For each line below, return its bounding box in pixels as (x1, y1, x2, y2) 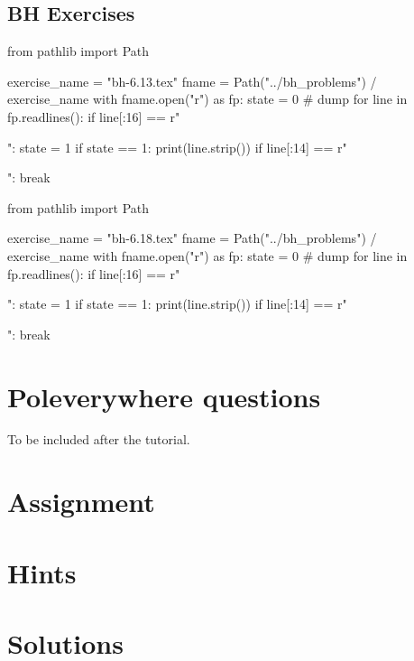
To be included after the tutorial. (7, 430, 190, 449)
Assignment (7, 483, 155, 520)
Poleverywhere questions (7, 377, 321, 414)
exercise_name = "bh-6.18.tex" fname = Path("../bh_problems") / (7, 228, 377, 247)
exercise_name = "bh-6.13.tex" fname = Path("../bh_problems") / (7, 71, 377, 90)
